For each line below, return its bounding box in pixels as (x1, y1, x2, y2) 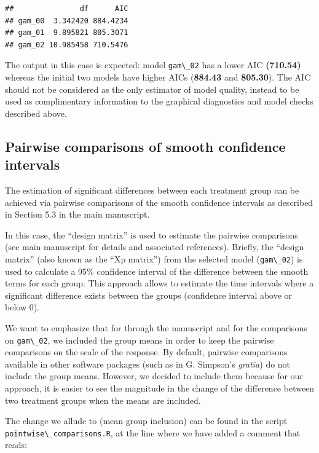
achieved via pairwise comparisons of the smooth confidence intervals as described (5, 195, 313, 208)
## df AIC (5, 4, 128, 13)
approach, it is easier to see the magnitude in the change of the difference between (5, 382, 315, 395)
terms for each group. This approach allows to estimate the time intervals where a (5, 277, 314, 290)
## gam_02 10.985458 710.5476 (5, 40, 128, 49)
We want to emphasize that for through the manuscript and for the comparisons (5, 321, 307, 334)
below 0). (5, 301, 39, 313)
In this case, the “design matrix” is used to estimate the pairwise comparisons (5, 228, 298, 241)
